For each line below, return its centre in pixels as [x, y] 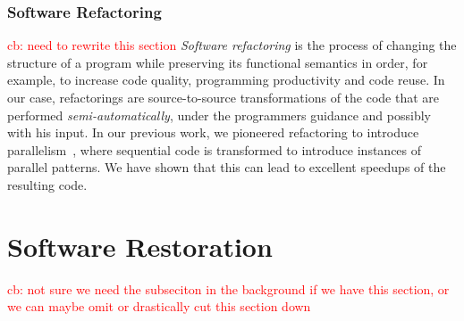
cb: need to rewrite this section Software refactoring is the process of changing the [232, 45]
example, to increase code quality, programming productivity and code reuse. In [226, 80]
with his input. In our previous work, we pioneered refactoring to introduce [213, 132]
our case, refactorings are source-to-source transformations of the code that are [223, 97]
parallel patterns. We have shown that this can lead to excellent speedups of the [227, 167]
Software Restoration [140, 246]
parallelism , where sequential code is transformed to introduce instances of [215, 149]
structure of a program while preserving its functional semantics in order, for [218, 62]
